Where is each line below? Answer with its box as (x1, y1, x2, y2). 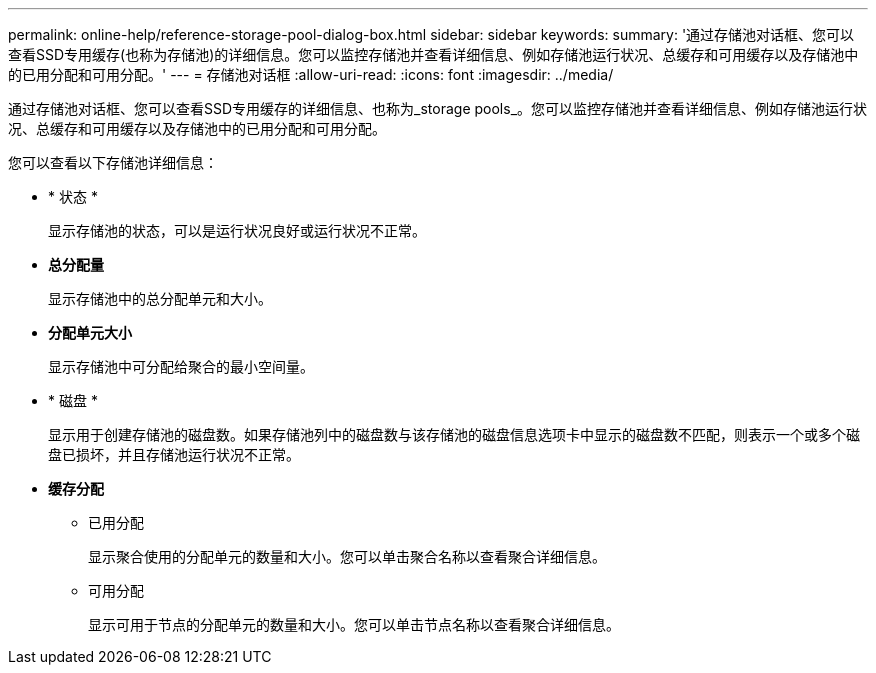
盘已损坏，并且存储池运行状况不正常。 (48, 446, 300, 463)
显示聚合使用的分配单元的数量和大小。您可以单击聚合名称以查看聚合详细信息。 (88, 548, 606, 565)
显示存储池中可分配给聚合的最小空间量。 (48, 358, 314, 375)
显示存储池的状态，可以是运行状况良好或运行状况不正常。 (48, 222, 426, 239)
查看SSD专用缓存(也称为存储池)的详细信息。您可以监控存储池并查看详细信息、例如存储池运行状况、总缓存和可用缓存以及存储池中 (8, 46, 859, 63)
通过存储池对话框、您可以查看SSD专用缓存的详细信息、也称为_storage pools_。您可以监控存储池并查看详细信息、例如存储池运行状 (8, 100, 868, 117)
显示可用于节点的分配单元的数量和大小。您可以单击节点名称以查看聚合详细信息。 (88, 616, 620, 633)
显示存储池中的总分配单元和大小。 (48, 290, 272, 307)
